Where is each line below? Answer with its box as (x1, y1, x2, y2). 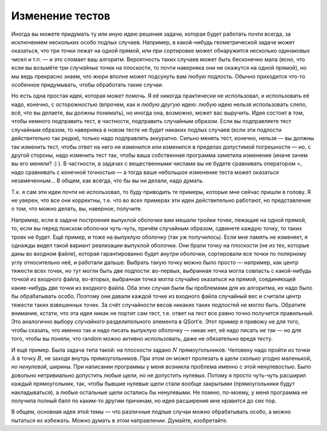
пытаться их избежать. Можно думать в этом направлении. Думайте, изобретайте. (11, 416, 228, 424)
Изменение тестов (11, 9, 111, 22)
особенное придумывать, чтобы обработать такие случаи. (11, 81, 163, 88)
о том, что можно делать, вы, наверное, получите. (11, 205, 142, 212)
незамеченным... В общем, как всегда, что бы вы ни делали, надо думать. (11, 177, 204, 184)
